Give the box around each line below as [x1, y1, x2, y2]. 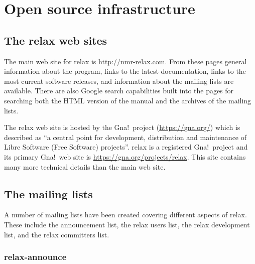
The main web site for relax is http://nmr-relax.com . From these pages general [4, 56, 247, 66]
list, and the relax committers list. [4, 229, 109, 239]
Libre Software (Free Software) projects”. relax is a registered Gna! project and [4, 142, 248, 152]
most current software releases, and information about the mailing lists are [4, 75, 234, 86]
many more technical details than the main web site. [4, 161, 166, 172]
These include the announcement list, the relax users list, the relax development [4, 219, 250, 229]
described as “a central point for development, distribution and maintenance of [4, 131, 247, 142]
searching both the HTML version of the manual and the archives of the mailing [4, 95, 251, 105]
